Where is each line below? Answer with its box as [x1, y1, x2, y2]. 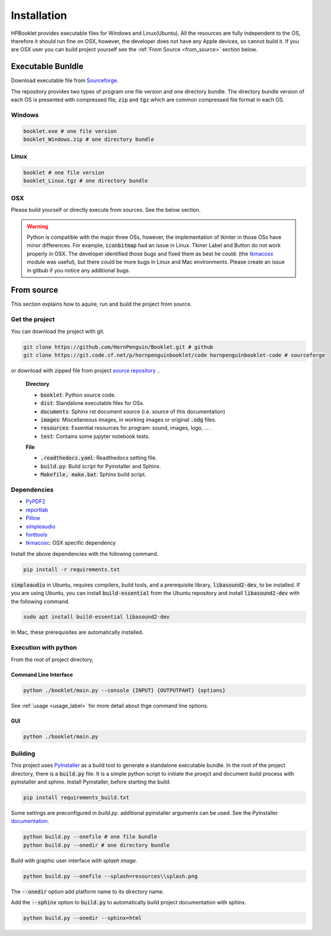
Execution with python [11, 643, 77, 652]
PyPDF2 [25, 498, 45, 505]
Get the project [11, 315, 55, 323]
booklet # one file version [23, 169, 104, 176]
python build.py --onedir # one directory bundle [23, 841, 170, 848]
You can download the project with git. [11, 328, 105, 335]
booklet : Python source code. [40, 391, 116, 399]
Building [11, 749, 35, 757]
